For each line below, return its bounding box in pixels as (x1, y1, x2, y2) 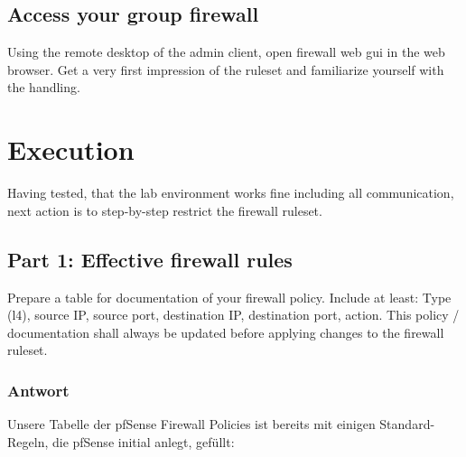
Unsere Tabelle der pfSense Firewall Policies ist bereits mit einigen (7, 415, 376, 434)
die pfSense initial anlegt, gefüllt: (51, 432, 235, 451)
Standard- (379, 415, 435, 434)
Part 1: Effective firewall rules (7, 245, 293, 273)
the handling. (7, 78, 80, 97)
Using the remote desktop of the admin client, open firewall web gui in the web (7, 42, 445, 61)
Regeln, (7, 432, 49, 451)
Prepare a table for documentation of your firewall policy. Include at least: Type (7, 287, 452, 306)
